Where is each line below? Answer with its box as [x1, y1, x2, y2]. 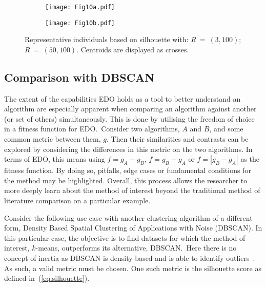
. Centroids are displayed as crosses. [76, 44, 189, 54]
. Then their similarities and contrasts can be [106, 133, 249, 144]
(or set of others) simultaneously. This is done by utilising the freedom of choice [4, 113, 255, 124]
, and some [209, 123, 243, 134]
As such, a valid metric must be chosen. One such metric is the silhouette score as [4, 262, 261, 273]
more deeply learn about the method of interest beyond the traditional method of [4, 185, 260, 196]
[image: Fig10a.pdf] [45, 4, 115, 11]
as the [240, 154, 260, 164]
